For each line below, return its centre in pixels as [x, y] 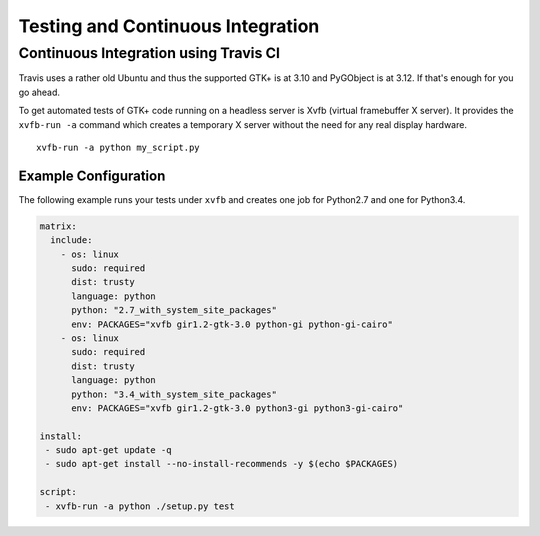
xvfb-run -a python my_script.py [118, 147]
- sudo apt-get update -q [108, 450]
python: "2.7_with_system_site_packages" [174, 310]
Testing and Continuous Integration [169, 26]
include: [71, 240]
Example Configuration [92, 175]
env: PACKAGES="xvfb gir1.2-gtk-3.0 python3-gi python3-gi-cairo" [237, 408]
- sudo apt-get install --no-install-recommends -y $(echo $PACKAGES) [222, 464]
